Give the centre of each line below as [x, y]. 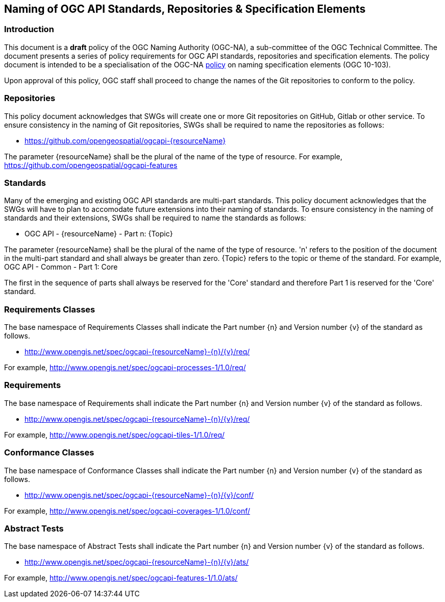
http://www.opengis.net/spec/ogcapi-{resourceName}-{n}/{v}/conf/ [139, 495]
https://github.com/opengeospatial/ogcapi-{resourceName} [125, 140]
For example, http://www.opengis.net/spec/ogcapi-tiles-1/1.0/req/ [115, 435]
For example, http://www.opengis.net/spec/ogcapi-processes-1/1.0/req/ [125, 368]
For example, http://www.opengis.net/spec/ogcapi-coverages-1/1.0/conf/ [127, 511]
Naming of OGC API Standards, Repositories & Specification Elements [185, 9]
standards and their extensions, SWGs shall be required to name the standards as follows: [155, 218]
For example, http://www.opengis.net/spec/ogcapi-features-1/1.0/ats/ [121, 578]
